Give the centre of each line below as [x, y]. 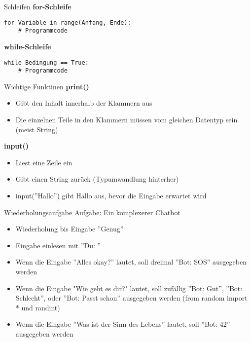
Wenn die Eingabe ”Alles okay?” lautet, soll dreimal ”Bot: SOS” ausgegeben [131, 262]
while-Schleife [28, 46]
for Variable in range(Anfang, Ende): [68, 22]
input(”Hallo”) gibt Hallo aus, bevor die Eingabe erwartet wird [111, 195]
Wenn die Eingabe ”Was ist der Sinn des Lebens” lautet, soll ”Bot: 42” [123, 324]
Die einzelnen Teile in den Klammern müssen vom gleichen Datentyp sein [126, 119]
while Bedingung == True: [46, 62]
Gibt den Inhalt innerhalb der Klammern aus [84, 103]
